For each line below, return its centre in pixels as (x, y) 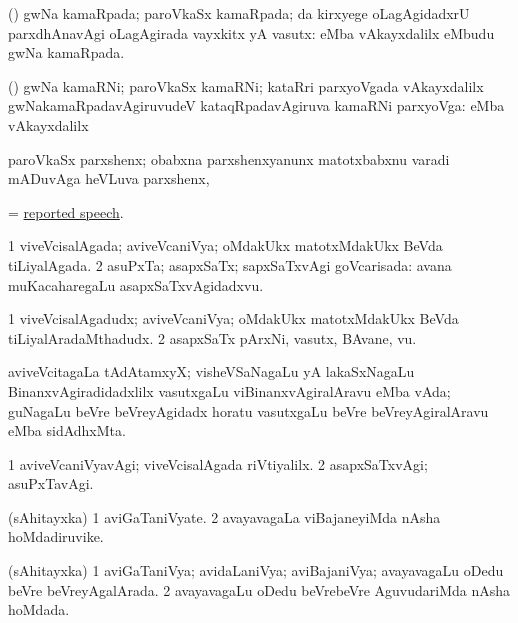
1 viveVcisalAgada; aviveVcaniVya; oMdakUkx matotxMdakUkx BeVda (225, 245)
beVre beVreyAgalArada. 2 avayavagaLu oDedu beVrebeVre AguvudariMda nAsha (259, 589)
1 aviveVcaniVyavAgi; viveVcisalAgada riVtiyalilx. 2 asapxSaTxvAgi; (218, 463)
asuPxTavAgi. (51, 483)
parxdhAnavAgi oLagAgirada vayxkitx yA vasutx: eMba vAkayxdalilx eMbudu (251, 32)
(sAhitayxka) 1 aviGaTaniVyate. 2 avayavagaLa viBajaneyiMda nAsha (224, 516)
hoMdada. (39, 609)
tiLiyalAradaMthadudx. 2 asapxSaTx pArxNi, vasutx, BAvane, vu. (212, 337)
